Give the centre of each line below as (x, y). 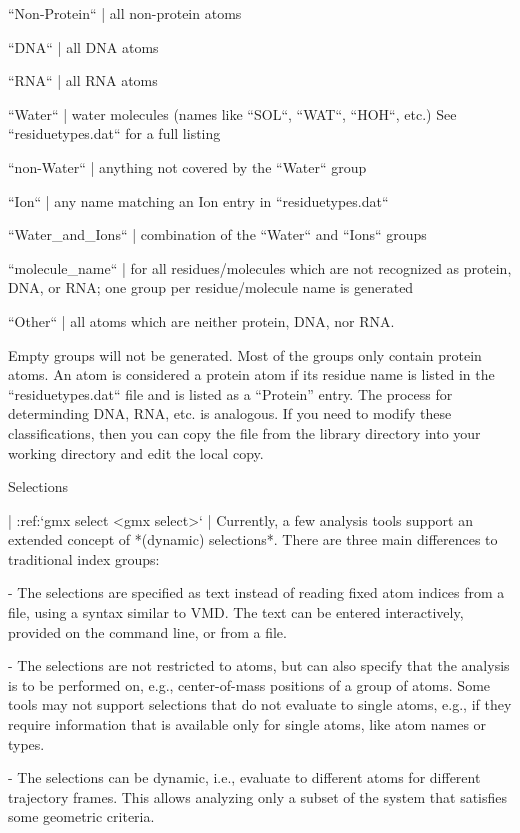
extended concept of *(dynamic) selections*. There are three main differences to (253, 539)
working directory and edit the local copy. (136, 452)
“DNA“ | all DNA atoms (83, 46)
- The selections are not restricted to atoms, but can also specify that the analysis (259, 665)
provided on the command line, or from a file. (147, 631)
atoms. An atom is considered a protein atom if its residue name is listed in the (251, 374)
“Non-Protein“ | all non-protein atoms (125, 13)
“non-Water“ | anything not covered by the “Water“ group (187, 166)
